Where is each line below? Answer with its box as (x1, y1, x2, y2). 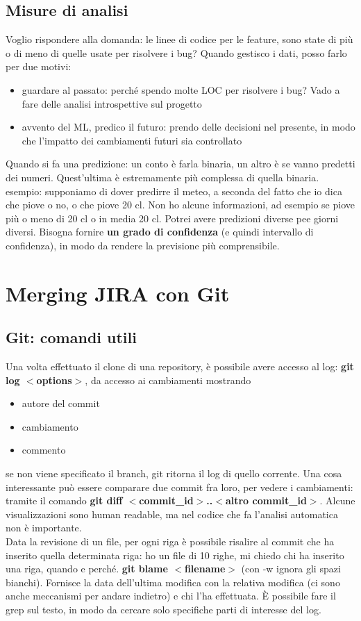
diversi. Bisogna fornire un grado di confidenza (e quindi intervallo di (6, 224, 314, 239)
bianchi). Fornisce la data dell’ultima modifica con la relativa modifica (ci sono (6, 574, 340, 589)
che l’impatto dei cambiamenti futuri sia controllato (22, 133, 242, 147)
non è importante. (6, 520, 82, 535)
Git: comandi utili (6, 326, 137, 348)
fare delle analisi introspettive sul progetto (22, 96, 202, 110)
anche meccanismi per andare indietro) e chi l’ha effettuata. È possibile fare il (6, 588, 336, 603)
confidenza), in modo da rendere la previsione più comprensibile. (6, 238, 280, 252)
